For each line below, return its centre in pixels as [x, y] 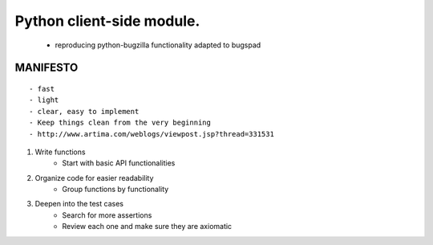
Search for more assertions [107, 215]
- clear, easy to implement [84, 111]
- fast [42, 89]
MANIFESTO [47, 68]
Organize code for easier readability [94, 178]
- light [44, 100]
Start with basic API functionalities [119, 163]
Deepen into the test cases [79, 204]
